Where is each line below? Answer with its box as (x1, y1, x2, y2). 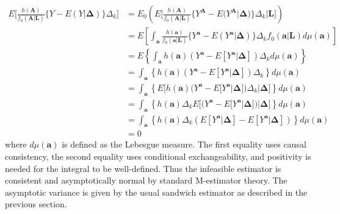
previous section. (5, 198, 67, 210)
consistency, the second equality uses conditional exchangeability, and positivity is (5, 150, 311, 163)
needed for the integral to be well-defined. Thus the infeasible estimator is (5, 162, 281, 174)
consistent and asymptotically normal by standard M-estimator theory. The (5, 174, 288, 187)
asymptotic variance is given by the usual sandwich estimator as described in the (5, 185, 308, 198)
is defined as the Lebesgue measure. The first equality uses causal (62, 138, 306, 151)
